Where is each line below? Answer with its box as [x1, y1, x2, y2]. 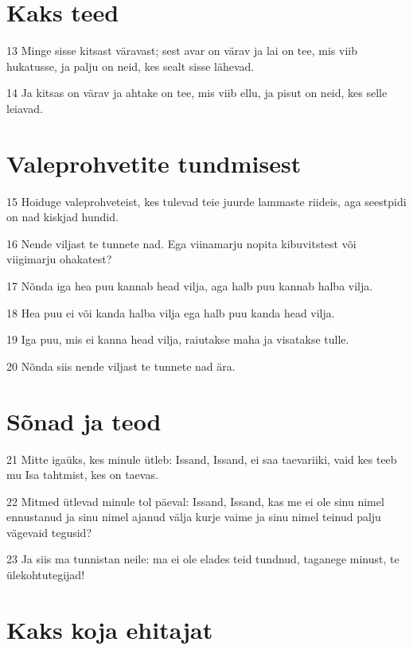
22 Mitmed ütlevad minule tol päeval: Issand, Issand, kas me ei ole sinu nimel [6, 492, 384, 509]
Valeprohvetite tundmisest [6, 146, 302, 179]
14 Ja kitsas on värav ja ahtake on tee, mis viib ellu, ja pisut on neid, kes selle [6, 84, 388, 101]
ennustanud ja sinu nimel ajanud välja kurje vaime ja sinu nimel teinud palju [6, 508, 381, 525]
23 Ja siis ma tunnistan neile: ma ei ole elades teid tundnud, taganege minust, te [6, 551, 399, 567]
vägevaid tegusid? [6, 524, 92, 540]
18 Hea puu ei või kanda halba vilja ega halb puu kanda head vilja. [6, 304, 335, 321]
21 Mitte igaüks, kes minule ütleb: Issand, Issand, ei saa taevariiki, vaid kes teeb [6, 450, 397, 467]
